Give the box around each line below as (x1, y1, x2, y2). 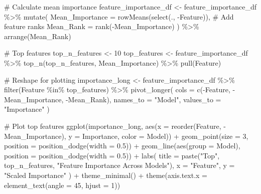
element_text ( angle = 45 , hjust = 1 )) (4, 179, 120, 190)
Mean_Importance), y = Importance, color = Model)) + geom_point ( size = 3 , (4, 130, 248, 141)
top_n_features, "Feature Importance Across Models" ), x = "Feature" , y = (4, 160, 235, 170)
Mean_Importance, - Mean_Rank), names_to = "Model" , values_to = (4, 94, 221, 104)
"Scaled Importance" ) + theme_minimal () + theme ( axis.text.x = (4, 169, 207, 180)
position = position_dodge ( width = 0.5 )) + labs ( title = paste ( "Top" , (4, 150, 220, 160)
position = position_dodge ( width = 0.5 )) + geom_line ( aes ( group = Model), (4, 140, 240, 151)
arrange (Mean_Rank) (4, 31, 71, 41)
